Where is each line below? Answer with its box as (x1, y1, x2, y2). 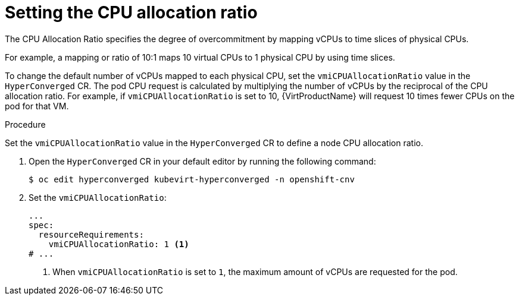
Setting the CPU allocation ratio (5, 2, 258, 23)
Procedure (5, 119, 46, 130)
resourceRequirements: (38, 229, 144, 239)
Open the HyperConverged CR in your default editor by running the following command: (29, 156, 376, 166)
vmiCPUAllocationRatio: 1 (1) (48, 239, 189, 249)
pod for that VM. (5, 100, 69, 111)
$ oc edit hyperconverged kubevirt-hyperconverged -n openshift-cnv (29, 174, 355, 184)
